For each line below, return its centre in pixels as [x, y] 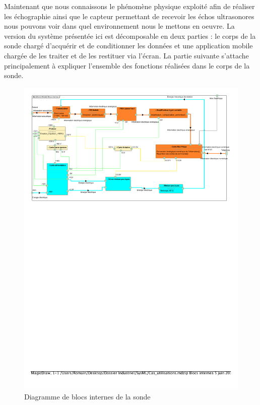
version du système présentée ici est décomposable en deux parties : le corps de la [130, 36]
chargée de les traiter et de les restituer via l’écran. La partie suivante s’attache [126, 55]
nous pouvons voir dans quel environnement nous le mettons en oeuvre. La [119, 26]
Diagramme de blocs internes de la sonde [87, 397]
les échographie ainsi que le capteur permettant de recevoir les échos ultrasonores [129, 16]
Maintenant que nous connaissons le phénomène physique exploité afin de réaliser [129, 6]
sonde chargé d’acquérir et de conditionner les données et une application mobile [128, 46]
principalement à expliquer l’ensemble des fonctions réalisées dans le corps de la [127, 65]
